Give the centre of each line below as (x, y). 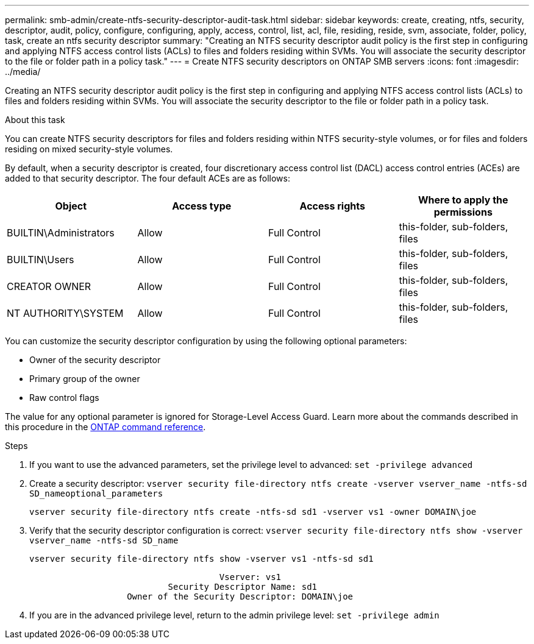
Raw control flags (64, 398)
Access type (202, 206)
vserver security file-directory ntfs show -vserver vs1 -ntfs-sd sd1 (201, 559)
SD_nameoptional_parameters (96, 494)
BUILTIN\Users (41, 260)
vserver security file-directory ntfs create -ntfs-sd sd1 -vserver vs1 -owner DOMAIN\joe (253, 512)
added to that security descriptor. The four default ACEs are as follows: (148, 178)
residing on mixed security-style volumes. (89, 149)
